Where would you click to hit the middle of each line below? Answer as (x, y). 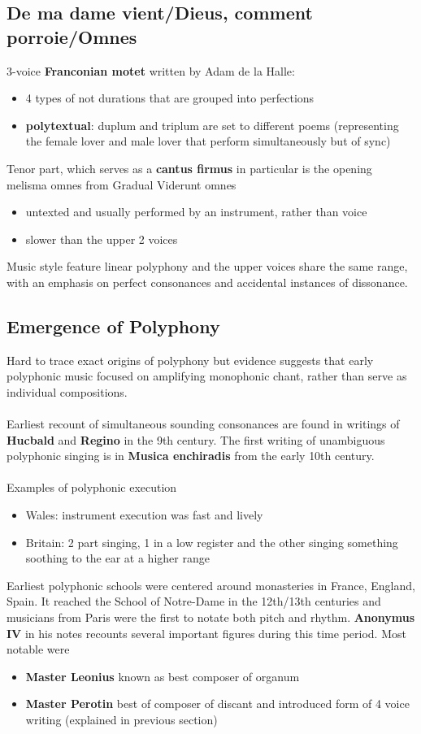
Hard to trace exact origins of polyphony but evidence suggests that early (190, 360)
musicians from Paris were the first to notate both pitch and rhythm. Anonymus (211, 617)
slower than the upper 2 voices (102, 239)
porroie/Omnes (72, 36)
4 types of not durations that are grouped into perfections (170, 98)
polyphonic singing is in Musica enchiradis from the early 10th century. (191, 456)
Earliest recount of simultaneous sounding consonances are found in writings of (203, 424)
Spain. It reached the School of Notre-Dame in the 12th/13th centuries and (194, 601)
